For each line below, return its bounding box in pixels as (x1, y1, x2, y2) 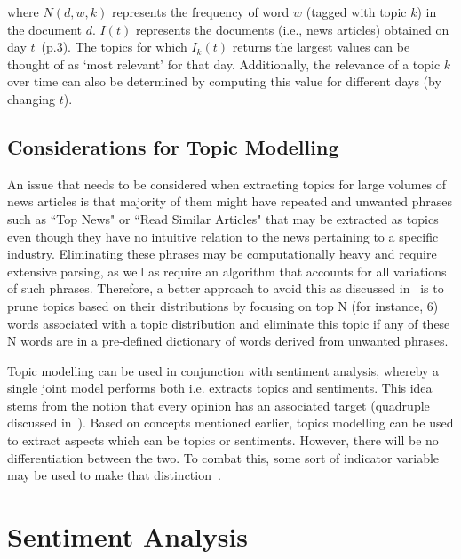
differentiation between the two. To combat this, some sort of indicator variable (7, 448, 440, 467)
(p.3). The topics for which (41, 37, 187, 56)
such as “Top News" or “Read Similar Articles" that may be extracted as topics (7, 209, 439, 228)
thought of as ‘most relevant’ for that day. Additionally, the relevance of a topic (7, 54, 441, 73)
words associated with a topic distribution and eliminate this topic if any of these (7, 314, 450, 332)
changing (7, 89, 56, 108)
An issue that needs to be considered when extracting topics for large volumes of (7, 174, 447, 193)
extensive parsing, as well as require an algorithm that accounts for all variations (7, 261, 447, 280)
